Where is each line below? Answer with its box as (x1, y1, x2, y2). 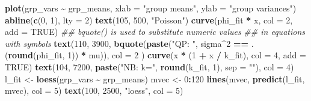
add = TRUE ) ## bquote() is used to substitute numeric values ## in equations (5, 25, 305, 38)
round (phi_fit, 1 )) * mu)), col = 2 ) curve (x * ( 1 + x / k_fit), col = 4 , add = (8, 49, 306, 61)
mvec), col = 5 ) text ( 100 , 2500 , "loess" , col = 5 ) (5, 84, 183, 97)
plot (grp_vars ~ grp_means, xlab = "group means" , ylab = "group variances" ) (5, 2, 297, 14)
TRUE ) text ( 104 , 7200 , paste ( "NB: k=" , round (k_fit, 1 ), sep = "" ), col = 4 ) (5, 60, 294, 73)
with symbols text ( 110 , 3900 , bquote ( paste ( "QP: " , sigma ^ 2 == (5, 37, 249, 49)
